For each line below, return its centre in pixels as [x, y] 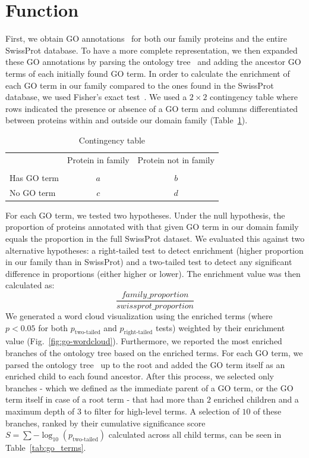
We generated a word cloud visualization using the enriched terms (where [139, 315]
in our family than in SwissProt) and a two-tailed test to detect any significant [149, 262]
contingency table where [254, 97]
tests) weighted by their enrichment [220, 327]
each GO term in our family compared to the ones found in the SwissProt [140, 85]
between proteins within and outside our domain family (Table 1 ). [127, 120]
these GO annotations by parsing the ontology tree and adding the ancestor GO [153, 62]
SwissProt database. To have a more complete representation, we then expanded [152, 50]
